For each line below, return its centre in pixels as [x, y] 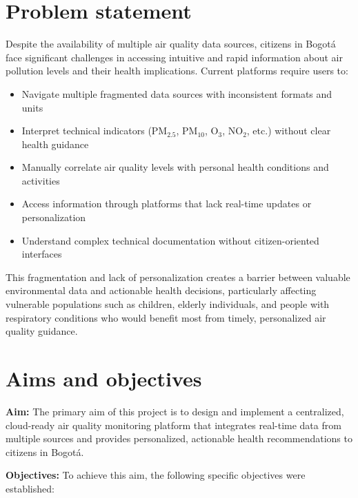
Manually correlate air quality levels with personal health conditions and [175, 167]
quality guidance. [42, 331]
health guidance [55, 144]
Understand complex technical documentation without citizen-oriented [170, 240]
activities [41, 180]
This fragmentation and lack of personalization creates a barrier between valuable [178, 277]
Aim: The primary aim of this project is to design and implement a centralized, [175, 411]
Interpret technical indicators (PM [95, 131]
